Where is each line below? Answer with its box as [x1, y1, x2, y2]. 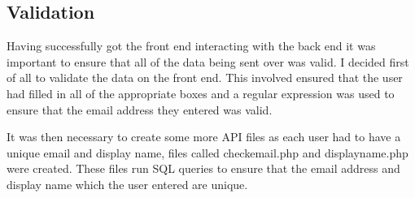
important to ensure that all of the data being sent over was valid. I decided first [7, 53, 409, 70]
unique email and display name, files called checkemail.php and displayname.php [7, 144, 408, 161]
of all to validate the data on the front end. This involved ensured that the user [7, 69, 403, 86]
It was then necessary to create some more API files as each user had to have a [7, 128, 401, 145]
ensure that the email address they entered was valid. [7, 101, 273, 118]
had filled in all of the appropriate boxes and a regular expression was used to [7, 84, 395, 101]
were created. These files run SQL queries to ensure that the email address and [7, 160, 400, 177]
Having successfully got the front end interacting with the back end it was [7, 37, 376, 54]
